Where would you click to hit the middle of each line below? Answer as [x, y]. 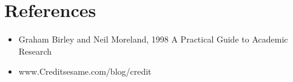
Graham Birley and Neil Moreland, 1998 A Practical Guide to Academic [153, 39]
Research [35, 51]
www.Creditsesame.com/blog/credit [85, 71]
